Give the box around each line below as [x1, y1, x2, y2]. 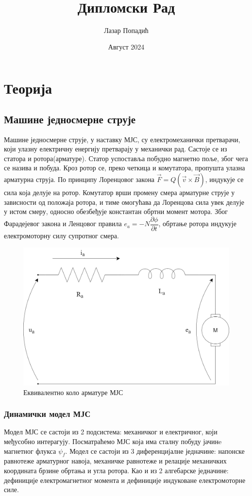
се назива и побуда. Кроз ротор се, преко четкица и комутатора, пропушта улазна [4, 163, 245, 173]
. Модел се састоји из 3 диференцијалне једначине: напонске [65, 446, 245, 456]
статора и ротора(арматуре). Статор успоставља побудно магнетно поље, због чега [4, 153, 248, 163]
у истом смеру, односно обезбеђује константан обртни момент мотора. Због [4, 206, 228, 216]
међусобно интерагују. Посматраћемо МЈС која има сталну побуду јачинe [4, 436, 222, 446]
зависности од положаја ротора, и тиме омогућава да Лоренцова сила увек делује [4, 197, 245, 207]
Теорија [4, 78, 52, 98]
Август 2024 [108, 41, 145, 51]
